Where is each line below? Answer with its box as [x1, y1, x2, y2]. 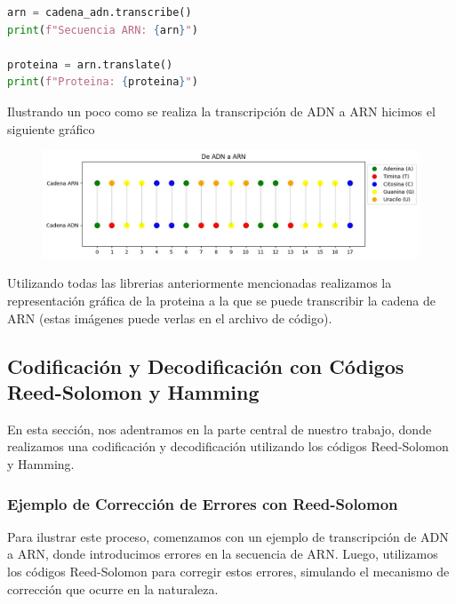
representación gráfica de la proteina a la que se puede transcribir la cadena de [7, 291, 436, 310]
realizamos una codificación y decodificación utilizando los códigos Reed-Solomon [7, 437, 449, 456]
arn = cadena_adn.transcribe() [7, 6, 192, 19]
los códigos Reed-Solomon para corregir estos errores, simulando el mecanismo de [7, 562, 450, 581]
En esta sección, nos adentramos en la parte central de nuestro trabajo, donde [7, 419, 432, 438]
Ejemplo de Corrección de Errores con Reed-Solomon [7, 492, 398, 514]
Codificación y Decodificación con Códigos [7, 352, 404, 379]
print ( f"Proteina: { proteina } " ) [7, 75, 198, 89]
